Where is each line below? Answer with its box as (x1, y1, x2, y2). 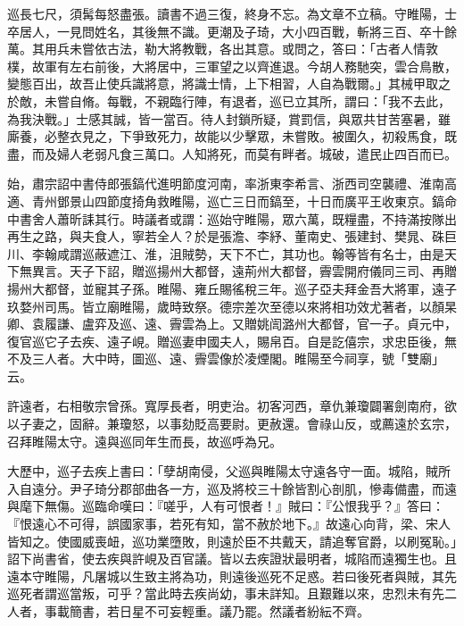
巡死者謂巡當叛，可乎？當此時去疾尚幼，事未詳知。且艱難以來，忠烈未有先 (7, 584, 444, 603)
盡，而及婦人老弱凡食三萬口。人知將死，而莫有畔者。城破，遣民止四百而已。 (7, 144, 457, 163)
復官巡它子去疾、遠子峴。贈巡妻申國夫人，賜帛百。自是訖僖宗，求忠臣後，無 (7, 331, 457, 350)
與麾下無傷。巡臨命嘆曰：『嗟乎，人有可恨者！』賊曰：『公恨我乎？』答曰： (7, 497, 444, 515)
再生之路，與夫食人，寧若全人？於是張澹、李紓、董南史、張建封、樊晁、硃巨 (7, 227, 457, 246)
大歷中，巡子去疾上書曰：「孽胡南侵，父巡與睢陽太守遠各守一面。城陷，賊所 (7, 462, 451, 480)
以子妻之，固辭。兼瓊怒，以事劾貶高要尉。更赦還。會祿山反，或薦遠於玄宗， (7, 414, 457, 433)
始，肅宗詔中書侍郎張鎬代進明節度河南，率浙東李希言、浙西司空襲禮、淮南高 (7, 174, 457, 193)
